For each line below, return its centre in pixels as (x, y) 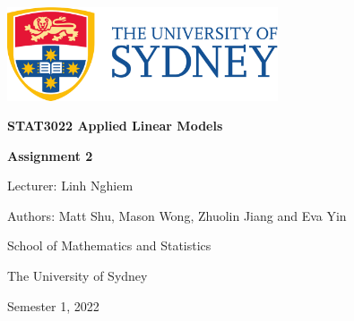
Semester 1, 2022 (53, 305)
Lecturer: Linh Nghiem (70, 186)
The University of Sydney (78, 276)
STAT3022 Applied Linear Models (115, 126)
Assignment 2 (50, 155)
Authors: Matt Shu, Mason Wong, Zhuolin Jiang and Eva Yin (177, 215)
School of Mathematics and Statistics (109, 245)
